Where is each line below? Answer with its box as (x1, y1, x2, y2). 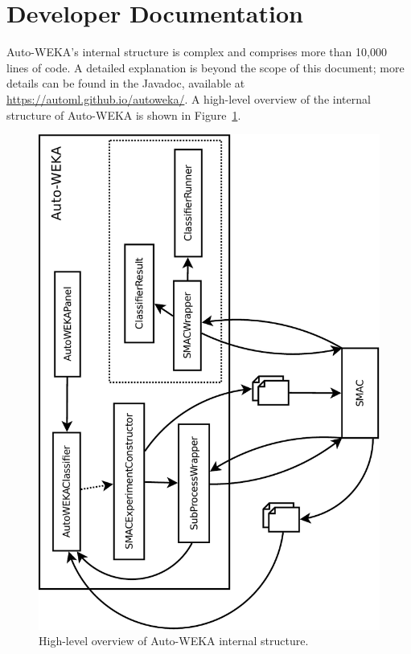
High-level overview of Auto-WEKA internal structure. (39, 632, 309, 649)
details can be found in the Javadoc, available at (6, 75, 245, 92)
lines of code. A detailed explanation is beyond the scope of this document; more (6, 59, 405, 76)
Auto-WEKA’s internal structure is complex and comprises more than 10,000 (6, 43, 387, 60)
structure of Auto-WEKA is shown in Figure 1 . (6, 106, 241, 123)
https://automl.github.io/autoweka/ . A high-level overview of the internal (6, 90, 371, 107)
